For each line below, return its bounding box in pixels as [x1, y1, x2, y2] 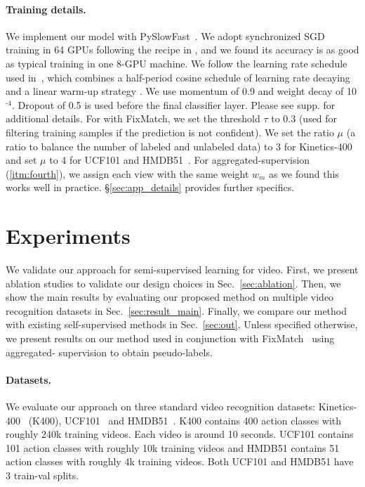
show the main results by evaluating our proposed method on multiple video [6, 290, 334, 304]
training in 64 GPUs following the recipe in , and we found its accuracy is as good [6, 42, 359, 57]
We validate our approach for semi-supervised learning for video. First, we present [6, 262, 359, 277]
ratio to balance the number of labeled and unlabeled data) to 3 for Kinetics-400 [6, 138, 352, 153]
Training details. [6, 1, 86, 16]
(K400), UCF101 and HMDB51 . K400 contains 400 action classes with [28, 413, 342, 427]
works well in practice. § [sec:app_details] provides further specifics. [6, 180, 295, 195]
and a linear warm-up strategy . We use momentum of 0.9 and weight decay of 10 [6, 84, 357, 98]
